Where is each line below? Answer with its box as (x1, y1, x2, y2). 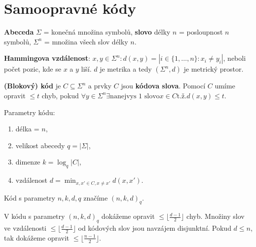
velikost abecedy (15, 140, 65, 150)
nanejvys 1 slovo (110, 92, 160, 100)
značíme (83, 192, 108, 203)
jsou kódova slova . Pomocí (121, 81, 206, 91)
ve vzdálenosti (4, 223, 47, 233)
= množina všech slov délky (44, 36, 128, 46)
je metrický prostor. (183, 64, 244, 74)
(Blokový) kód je (4, 81, 61, 91)
